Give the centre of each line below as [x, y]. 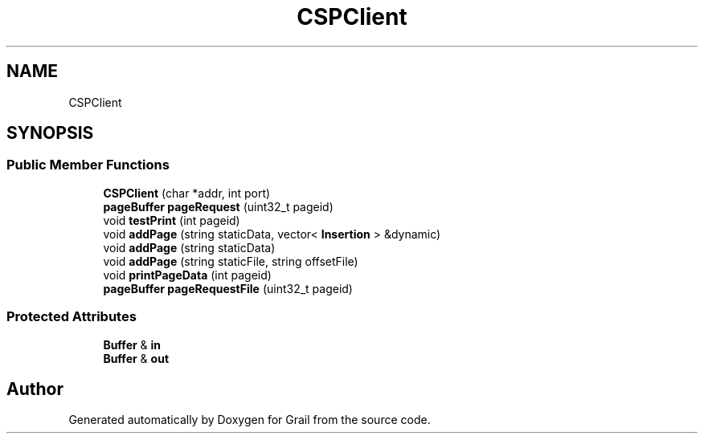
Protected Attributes [72, 317]
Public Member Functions [88, 165]
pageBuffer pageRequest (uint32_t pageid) [218, 206]
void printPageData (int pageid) [187, 275]
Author [35, 389]
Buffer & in [132, 344]
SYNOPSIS [50, 133]
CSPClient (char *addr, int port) [187, 193]
